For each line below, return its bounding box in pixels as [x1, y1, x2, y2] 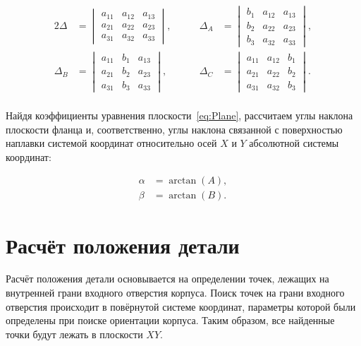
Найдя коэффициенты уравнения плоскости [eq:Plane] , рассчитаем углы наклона [6, 107, 353, 122]
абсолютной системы [249, 136, 339, 150]
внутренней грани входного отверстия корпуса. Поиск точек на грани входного [6, 285, 345, 300]
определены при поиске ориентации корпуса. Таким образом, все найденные [6, 313, 335, 328]
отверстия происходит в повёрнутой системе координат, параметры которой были [6, 299, 356, 314]
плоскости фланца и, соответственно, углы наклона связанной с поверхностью [6, 121, 343, 136]
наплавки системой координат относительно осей [6, 136, 217, 150]
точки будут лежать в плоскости [6, 326, 143, 341]
